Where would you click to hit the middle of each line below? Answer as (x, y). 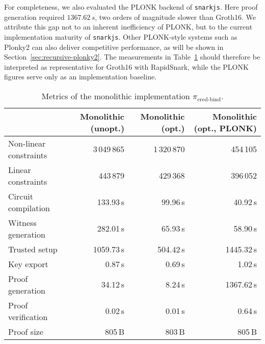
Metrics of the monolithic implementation (116, 96)
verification (28, 317)
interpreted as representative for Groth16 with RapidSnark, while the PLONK (126, 66)
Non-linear (27, 143)
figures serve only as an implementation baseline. (81, 77)
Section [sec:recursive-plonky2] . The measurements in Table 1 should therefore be (132, 57)
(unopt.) (108, 128)
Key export (28, 264)
